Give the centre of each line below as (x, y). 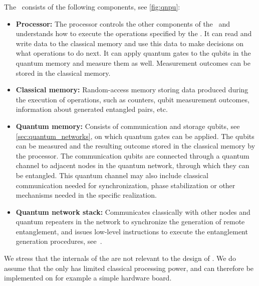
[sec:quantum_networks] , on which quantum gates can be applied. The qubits (135, 136)
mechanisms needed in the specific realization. (86, 195)
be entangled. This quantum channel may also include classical (112, 175)
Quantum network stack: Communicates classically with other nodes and (133, 211)
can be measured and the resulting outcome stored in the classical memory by (136, 146)
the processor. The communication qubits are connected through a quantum (133, 155)
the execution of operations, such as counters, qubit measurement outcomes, (133, 99)
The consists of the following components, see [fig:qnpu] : (92, 7)
